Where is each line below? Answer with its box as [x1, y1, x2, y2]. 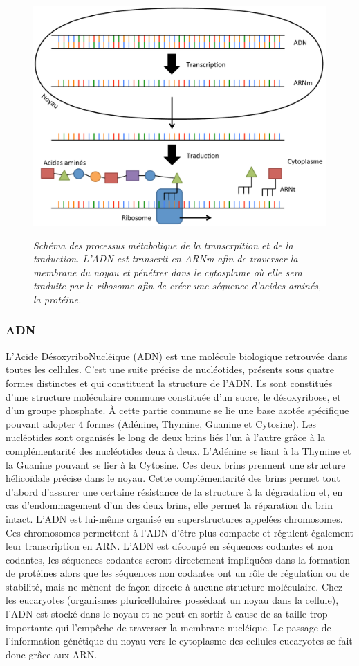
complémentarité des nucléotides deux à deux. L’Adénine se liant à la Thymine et [6, 443, 351, 458]
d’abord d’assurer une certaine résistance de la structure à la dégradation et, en [6, 484, 343, 498]
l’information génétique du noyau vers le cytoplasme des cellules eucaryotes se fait [6, 633, 353, 648]
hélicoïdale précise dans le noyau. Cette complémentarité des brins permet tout [6, 471, 340, 485]
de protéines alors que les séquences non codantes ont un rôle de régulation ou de [6, 566, 350, 580]
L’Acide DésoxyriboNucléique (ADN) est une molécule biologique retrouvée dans [6, 348, 347, 363]
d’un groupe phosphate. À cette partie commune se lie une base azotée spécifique [6, 403, 349, 417]
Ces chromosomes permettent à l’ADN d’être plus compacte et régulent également [6, 525, 354, 539]
